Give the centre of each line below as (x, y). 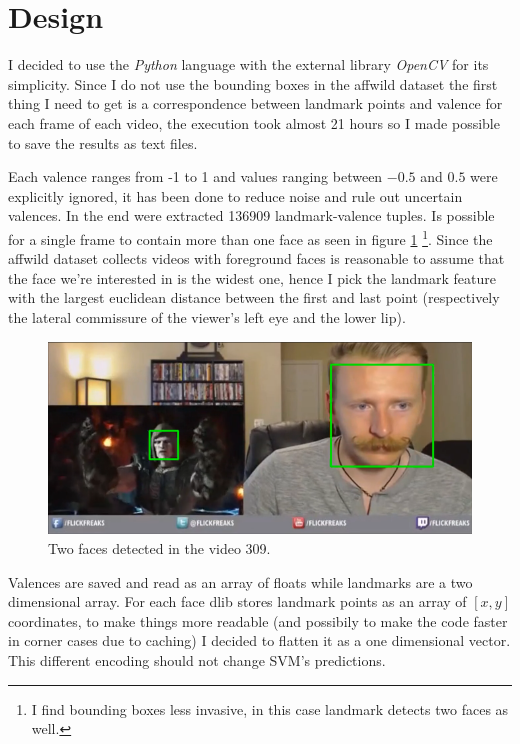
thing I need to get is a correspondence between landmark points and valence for (255, 103)
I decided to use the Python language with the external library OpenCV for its (248, 64)
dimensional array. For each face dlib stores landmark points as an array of (237, 601)
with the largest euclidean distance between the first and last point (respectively (254, 297)
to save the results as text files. (103, 142)
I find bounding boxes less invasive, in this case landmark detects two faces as (270, 708)
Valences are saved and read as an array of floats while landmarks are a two (240, 581)
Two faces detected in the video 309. (159, 548)
